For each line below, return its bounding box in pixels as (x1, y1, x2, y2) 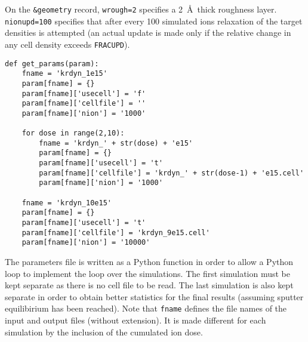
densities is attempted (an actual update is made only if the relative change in (5, 26, 291, 39)
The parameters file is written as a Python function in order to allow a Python (5, 255, 294, 268)
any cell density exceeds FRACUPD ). (5, 38, 130, 50)
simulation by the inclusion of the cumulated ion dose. (5, 325, 203, 338)
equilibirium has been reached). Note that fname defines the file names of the (5, 302, 287, 315)
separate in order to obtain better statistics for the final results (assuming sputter (5, 290, 304, 303)
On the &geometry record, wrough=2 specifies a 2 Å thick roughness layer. (5, 3, 277, 15)
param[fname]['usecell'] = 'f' (21, 89, 146, 98)
